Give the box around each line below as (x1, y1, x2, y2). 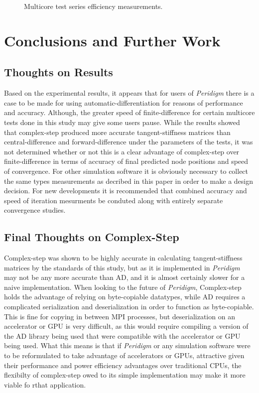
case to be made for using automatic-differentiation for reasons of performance (4, 97, 243, 108)
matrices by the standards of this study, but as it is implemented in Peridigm (4, 262, 240, 272)
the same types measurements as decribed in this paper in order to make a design (4, 175, 254, 186)
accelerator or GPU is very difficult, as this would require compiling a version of (4, 321, 249, 331)
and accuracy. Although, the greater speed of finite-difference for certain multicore (4, 107, 255, 118)
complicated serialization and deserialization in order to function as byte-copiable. (4, 301, 254, 312)
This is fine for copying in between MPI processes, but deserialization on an (4, 311, 235, 321)
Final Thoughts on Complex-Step (4, 229, 179, 245)
